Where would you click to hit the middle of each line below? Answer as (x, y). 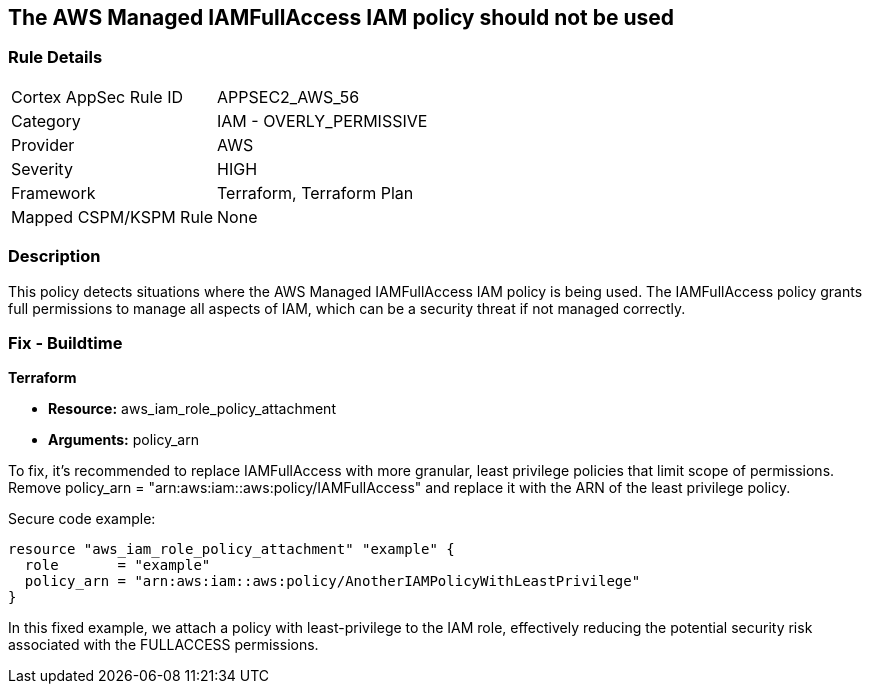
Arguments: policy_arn (123, 440)
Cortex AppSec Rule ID (97, 96)
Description (54, 256)
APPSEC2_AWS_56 (288, 96)
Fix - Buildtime (65, 342)
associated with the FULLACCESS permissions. (163, 645)
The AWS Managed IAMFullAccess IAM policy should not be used (341, 17)
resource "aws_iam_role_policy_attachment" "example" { (231, 549)
